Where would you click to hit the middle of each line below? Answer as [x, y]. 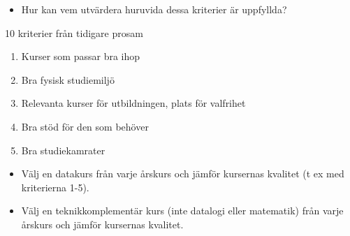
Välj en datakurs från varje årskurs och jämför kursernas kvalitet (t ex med [183, 174]
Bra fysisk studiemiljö [68, 79]
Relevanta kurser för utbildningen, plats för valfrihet [133, 103]
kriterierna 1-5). [55, 187]
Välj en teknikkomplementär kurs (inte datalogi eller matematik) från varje [182, 211]
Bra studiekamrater [63, 150]
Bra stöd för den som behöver [85, 126]
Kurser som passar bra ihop [81, 56]
